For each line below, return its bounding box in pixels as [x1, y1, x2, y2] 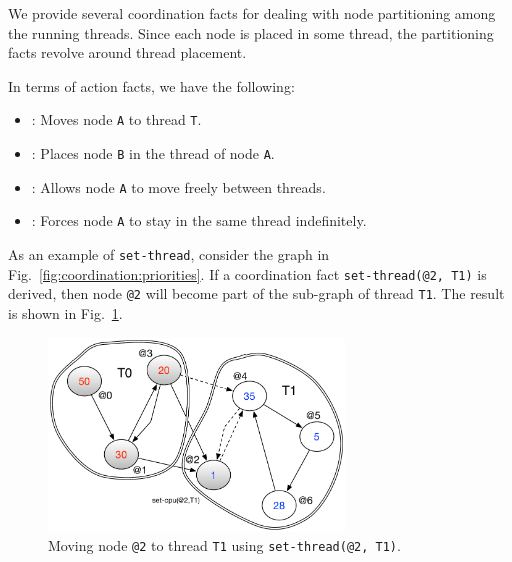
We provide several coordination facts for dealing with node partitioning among [8, 3, 496, 23]
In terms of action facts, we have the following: [8, 75, 295, 96]
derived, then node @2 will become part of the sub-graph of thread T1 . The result [8, 283, 505, 304]
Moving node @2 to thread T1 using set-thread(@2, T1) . [48, 535, 401, 556]
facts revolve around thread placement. [8, 42, 247, 63]
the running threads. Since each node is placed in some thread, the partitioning [8, 22, 494, 43]
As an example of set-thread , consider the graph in [8, 244, 330, 264]
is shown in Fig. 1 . [8, 302, 123, 323]
